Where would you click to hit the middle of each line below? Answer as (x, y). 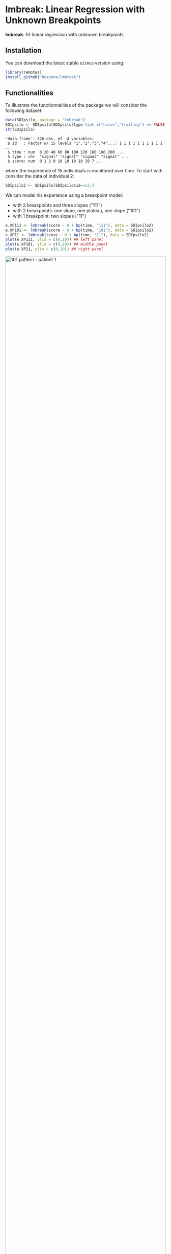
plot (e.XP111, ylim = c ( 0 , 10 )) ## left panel (54, 240)
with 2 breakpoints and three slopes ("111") (58, 205)
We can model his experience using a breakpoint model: (64, 195)
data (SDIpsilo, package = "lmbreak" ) (45, 120)
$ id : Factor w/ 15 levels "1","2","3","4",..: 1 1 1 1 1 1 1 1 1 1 (85, 143)
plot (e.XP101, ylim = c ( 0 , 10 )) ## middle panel (57, 244)
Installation (23, 50)
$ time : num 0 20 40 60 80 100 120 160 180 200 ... (66, 152)
